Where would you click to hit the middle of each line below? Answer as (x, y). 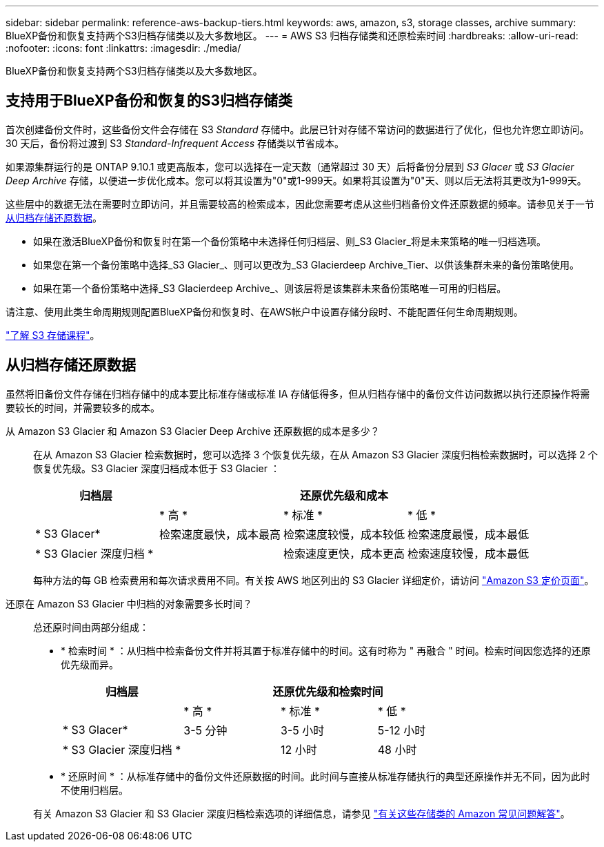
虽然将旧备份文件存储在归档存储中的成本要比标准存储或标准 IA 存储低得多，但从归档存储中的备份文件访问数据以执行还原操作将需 (298, 393)
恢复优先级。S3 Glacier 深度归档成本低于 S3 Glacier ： (157, 468)
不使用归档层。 (94, 790)
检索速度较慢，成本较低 (344, 534)
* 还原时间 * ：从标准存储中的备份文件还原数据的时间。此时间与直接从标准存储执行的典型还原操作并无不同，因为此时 (325, 776)
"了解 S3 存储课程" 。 (53, 335)
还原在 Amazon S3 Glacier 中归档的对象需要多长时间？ (129, 603)
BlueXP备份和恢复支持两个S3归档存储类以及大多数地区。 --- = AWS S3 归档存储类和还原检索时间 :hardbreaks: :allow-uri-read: (292, 36)
